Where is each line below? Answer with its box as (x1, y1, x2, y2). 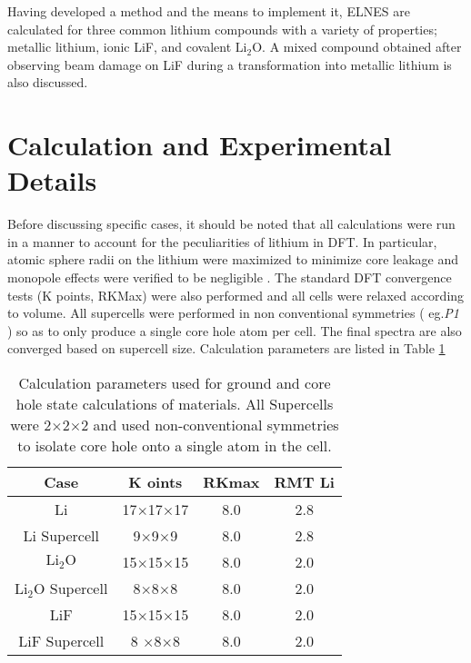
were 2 (10, 414, 52, 436)
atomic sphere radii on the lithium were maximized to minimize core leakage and (7, 250, 459, 269)
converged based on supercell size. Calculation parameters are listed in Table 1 (7, 339, 446, 358)
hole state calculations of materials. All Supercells (15, 393, 334, 415)
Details (7, 162, 97, 199)
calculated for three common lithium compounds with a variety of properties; (7, 19, 437, 38)
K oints (128, 471, 183, 493)
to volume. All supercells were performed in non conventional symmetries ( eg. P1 (7, 303, 460, 322)
